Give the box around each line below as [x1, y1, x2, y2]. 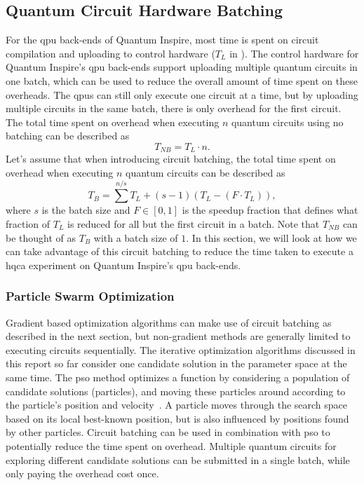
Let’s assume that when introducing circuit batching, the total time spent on [6, 151, 336, 166]
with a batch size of [93, 230, 178, 245]
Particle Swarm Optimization [6, 287, 175, 305]
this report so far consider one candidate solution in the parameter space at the [6, 356, 347, 371]
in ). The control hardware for [229, 46, 359, 60]
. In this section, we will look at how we [186, 230, 357, 245]
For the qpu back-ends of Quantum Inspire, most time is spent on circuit [6, 32, 319, 47]
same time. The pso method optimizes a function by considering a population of [6, 369, 350, 384]
